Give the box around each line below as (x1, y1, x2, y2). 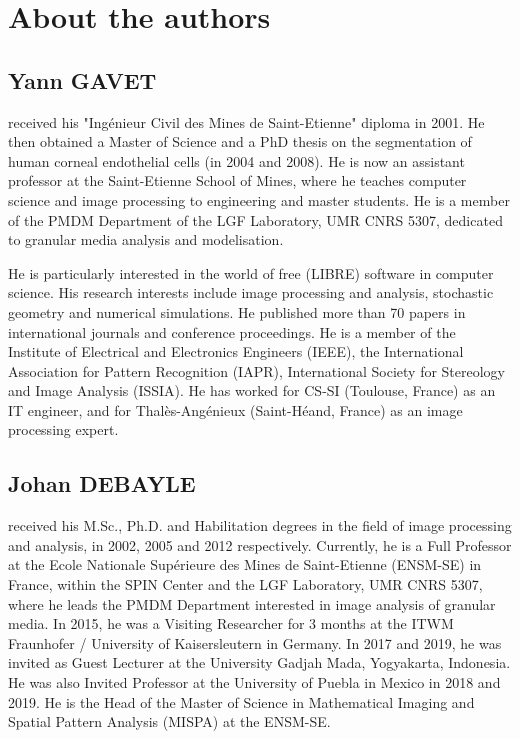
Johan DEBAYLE (8, 468, 196, 499)
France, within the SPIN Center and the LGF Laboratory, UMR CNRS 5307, (8, 574, 483, 595)
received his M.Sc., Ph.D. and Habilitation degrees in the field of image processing (8, 515, 512, 536)
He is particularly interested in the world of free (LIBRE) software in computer (8, 262, 494, 283)
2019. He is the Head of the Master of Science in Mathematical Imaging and (8, 691, 475, 712)
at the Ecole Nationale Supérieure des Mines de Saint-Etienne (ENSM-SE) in (8, 554, 482, 575)
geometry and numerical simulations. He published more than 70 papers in (8, 301, 466, 322)
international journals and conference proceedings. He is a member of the (8, 321, 456, 342)
